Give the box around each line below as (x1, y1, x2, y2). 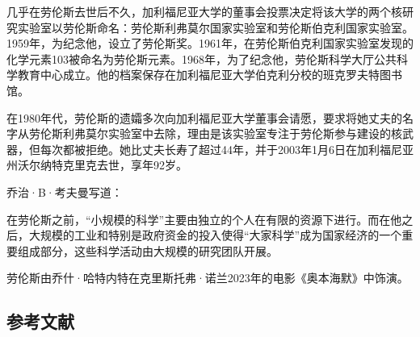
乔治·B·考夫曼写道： (6, 183, 123, 200)
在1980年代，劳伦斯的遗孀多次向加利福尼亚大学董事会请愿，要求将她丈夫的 (6, 109, 402, 126)
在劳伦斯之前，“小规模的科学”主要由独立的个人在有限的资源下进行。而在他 (6, 210, 402, 227)
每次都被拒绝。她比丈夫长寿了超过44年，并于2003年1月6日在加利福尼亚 (40, 140, 414, 157)
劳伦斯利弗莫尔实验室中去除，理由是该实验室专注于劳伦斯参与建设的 (28, 125, 391, 142)
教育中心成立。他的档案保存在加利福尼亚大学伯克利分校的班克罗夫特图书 (17, 66, 402, 83)
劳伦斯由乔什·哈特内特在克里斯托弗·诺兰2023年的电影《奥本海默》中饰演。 (6, 269, 409, 286)
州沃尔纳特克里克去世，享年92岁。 (6, 156, 187, 173)
